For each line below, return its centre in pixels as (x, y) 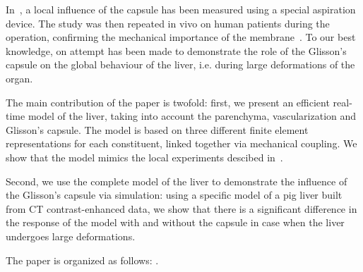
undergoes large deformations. (71, 236)
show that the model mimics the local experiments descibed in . (144, 157)
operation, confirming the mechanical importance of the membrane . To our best (181, 37)
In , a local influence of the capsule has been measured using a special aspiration (181, 9)
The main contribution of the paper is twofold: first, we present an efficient (168, 102)
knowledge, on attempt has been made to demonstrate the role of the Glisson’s (176, 50)
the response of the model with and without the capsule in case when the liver (175, 222)
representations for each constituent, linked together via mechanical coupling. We (181, 143)
